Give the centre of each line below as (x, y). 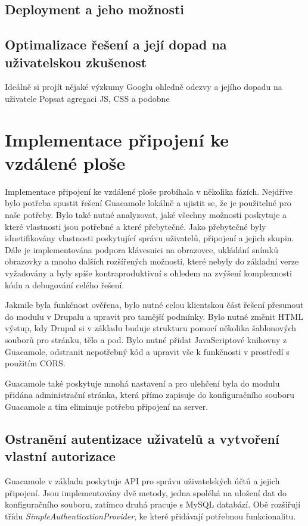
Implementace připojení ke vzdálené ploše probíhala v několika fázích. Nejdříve (149, 191)
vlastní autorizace (60, 456)
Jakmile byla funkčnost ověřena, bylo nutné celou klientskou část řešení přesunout (154, 305)
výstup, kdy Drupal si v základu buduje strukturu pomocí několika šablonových (151, 328)
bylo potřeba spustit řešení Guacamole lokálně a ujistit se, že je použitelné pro (148, 203)
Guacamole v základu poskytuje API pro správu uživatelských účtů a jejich (142, 481)
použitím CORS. (35, 363)
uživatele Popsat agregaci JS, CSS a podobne (87, 98)
